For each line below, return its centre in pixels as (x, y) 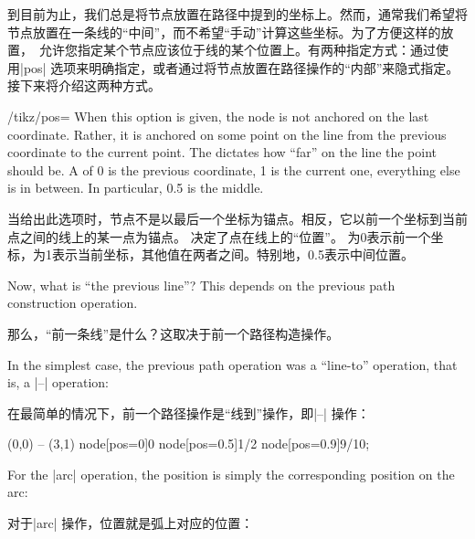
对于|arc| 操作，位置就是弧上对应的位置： (131, 523)
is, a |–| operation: (58, 382)
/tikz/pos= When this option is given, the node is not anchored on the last (218, 116)
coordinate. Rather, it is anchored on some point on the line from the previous (227, 134)
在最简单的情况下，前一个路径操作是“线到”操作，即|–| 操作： (189, 412)
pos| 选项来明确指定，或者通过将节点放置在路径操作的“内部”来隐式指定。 (241, 67)
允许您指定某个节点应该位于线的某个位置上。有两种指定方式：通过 (237, 50)
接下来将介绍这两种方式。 (84, 85)
